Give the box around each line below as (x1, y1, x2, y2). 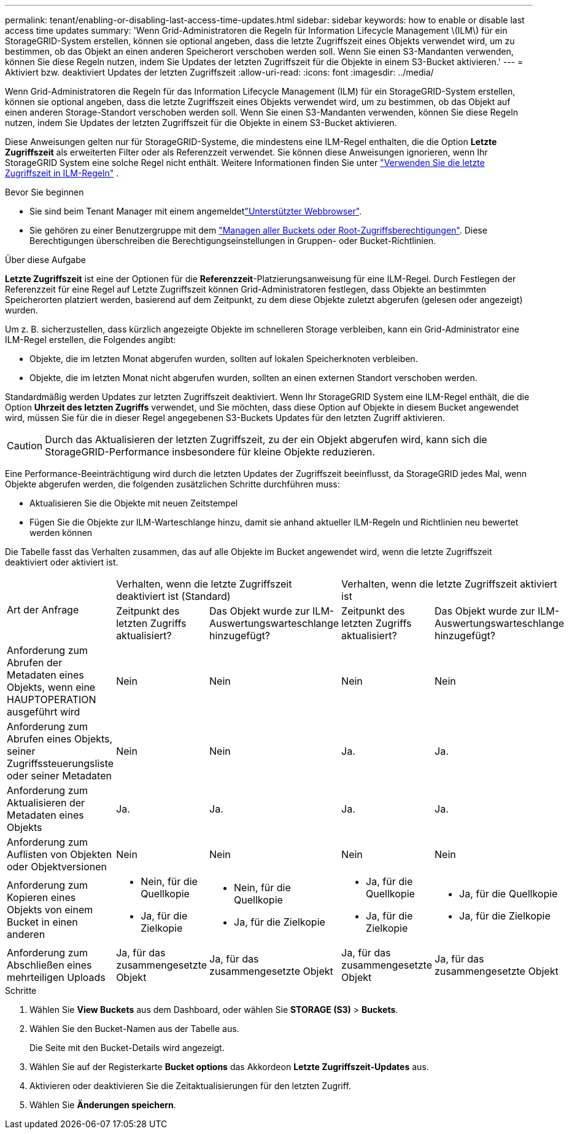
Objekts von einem (7, 904, 93, 916)
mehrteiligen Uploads (7, 971, 106, 983)
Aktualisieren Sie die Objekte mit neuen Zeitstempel (29, 498, 238, 508)
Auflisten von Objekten (7, 848, 112, 860)
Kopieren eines (7, 891, 76, 904)
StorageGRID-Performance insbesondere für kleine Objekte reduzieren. (45, 446, 375, 458)
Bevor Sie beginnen (5, 187, 84, 197)
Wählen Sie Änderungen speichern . (29, 1100, 176, 1110)
